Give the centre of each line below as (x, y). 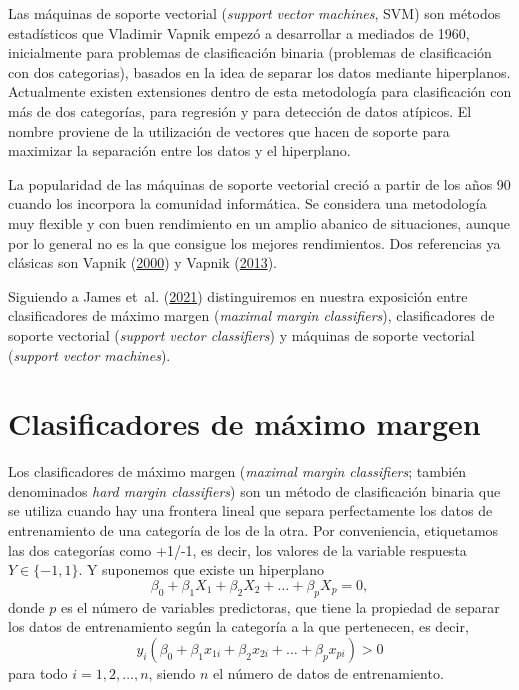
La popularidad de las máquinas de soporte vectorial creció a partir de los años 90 (259, 183)
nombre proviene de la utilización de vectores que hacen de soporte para (229, 130)
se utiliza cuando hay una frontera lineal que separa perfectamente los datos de (250, 510)
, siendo (172, 672)
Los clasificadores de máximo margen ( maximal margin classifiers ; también (237, 471)
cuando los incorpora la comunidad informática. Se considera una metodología (247, 203)
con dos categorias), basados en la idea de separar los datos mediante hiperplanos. (259, 71)
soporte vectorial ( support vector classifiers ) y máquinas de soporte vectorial (241, 334)
